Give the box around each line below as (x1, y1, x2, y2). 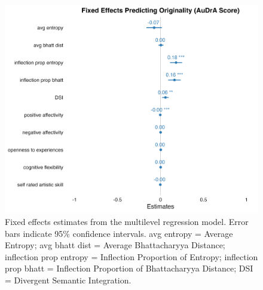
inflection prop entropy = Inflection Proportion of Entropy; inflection (5, 250, 258, 263)
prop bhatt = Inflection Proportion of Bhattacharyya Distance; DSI (5, 262, 253, 274)
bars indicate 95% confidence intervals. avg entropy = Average (5, 227, 233, 239)
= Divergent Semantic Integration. (5, 274, 131, 286)
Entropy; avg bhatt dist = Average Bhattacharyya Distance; (5, 239, 225, 251)
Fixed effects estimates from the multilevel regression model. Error (5, 215, 249, 228)
